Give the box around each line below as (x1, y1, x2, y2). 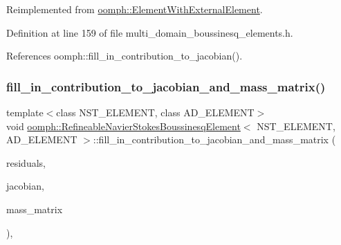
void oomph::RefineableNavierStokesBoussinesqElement (6, 118, 241, 133)
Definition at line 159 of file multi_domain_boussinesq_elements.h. (6, 25, 293, 39)
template (6, 105, 44, 119)
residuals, (6, 155, 46, 170)
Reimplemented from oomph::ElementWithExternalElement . (6, 2, 263, 16)
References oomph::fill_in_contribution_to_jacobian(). (6, 48, 243, 63)
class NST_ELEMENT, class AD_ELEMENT (56, 105, 255, 119)
